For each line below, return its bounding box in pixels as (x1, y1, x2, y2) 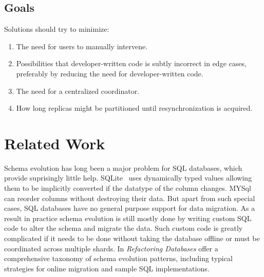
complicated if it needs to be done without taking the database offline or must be (4, 233, 260, 244)
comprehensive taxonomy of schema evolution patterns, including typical (4, 253, 233, 264)
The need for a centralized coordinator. (16, 85, 140, 96)
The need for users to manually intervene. (16, 41, 148, 51)
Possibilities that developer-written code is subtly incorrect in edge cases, (16, 58, 247, 69)
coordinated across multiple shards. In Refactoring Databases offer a (4, 243, 218, 253)
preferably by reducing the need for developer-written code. (16, 68, 203, 78)
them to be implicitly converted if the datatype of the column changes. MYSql (4, 183, 251, 193)
